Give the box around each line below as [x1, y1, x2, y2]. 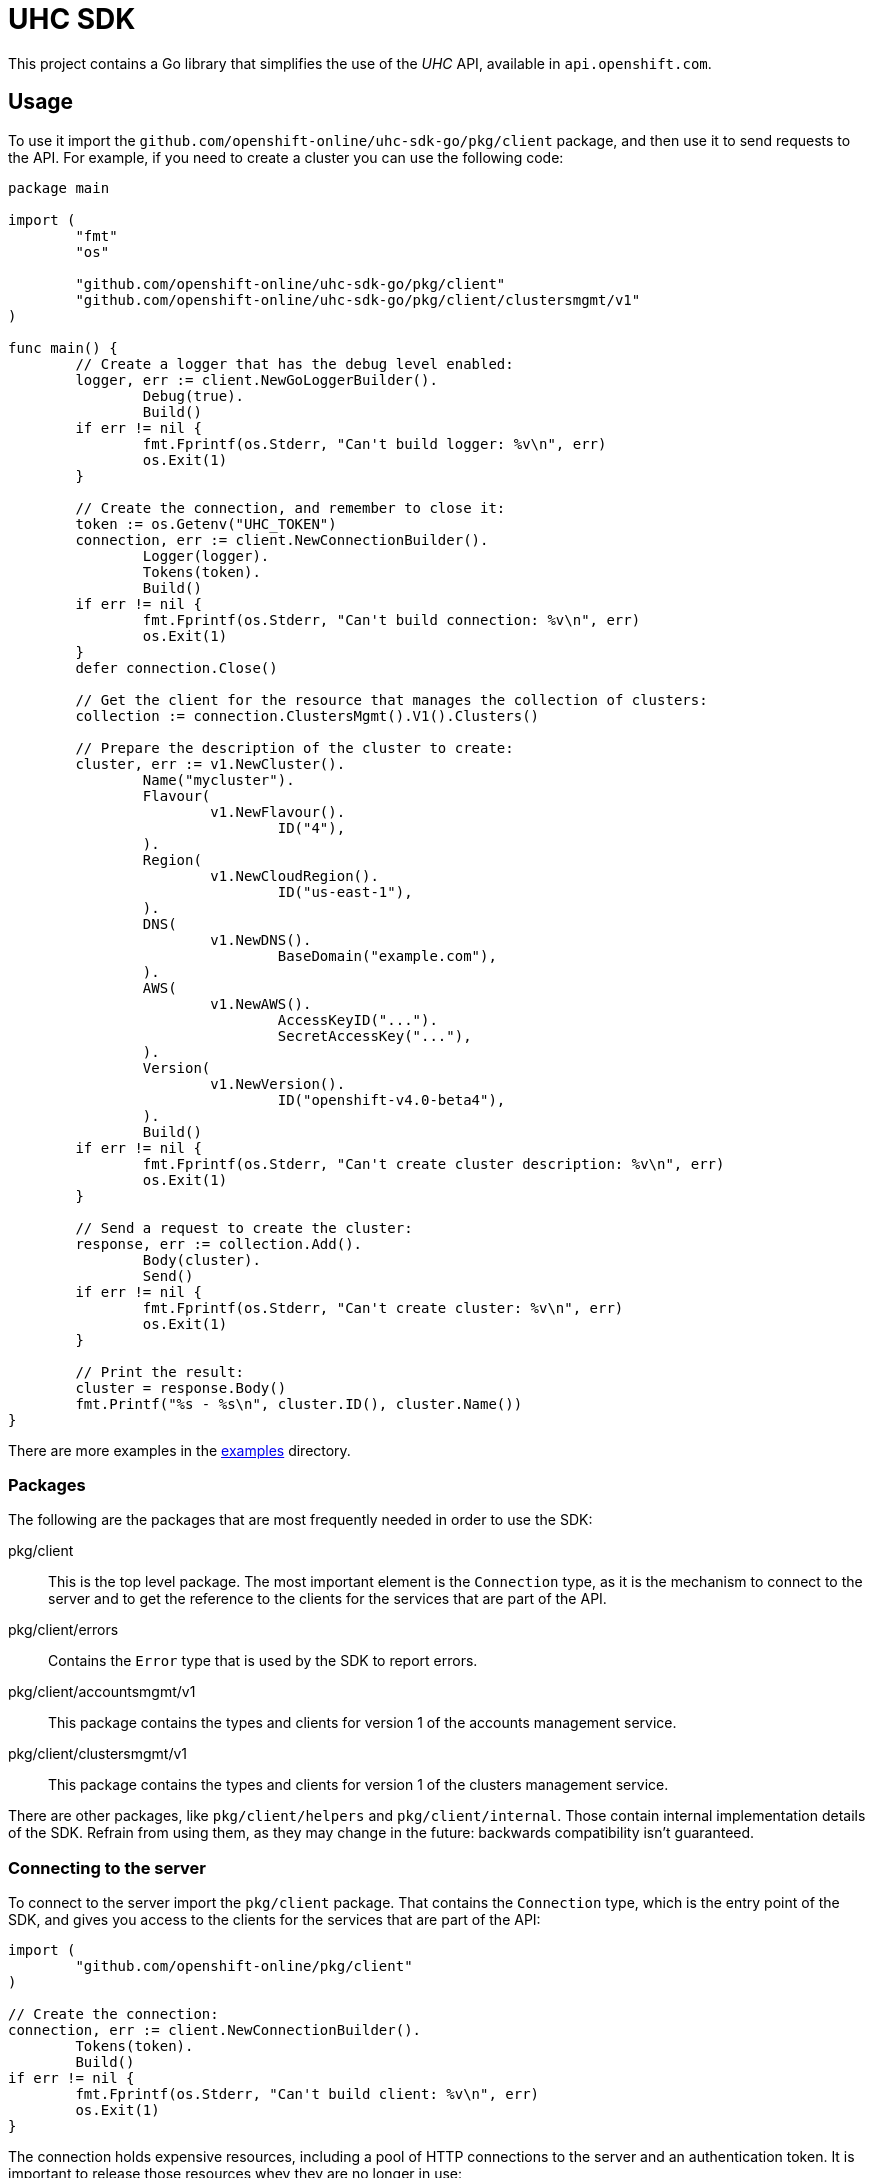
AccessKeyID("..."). [277, 1011, 438, 1028]
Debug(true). [142, 387, 245, 404]
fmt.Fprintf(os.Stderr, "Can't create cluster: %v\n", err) [142, 1299, 624, 1316]
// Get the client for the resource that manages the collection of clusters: [75, 691, 708, 708]
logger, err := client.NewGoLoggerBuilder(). [75, 371, 438, 388]
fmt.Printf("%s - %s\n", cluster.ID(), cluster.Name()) [75, 1395, 523, 1412]
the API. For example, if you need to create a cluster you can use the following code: [8, 148, 564, 166]
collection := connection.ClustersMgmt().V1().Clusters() [75, 707, 540, 724]
